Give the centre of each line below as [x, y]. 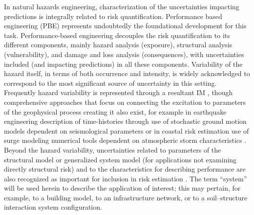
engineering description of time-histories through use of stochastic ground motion [125, 121]
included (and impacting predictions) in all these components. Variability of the [123, 64]
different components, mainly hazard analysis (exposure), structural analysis [118, 45]
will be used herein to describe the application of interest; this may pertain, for [122, 188]
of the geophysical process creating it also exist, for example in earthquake [115, 111]
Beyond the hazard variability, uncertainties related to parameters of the [113, 149]
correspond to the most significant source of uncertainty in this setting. [110, 83]
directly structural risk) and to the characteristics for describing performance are [125, 169]
